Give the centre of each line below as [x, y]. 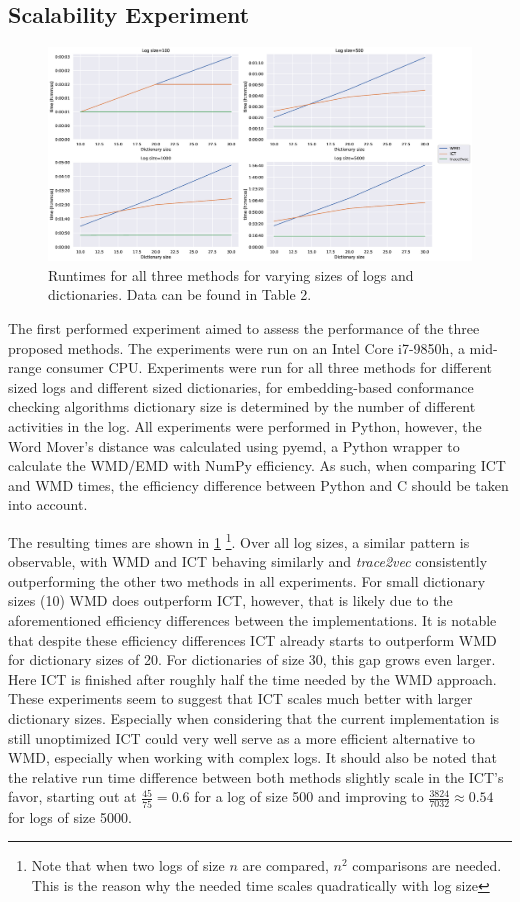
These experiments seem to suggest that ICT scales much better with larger [240, 698]
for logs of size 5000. [70, 816]
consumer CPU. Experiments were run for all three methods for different [269, 367]
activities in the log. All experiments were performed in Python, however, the [245, 426]
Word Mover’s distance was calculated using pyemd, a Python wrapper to [234, 445]
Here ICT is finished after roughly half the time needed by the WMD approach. [252, 678]
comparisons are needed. [427, 865]
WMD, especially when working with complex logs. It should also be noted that [252, 757]
